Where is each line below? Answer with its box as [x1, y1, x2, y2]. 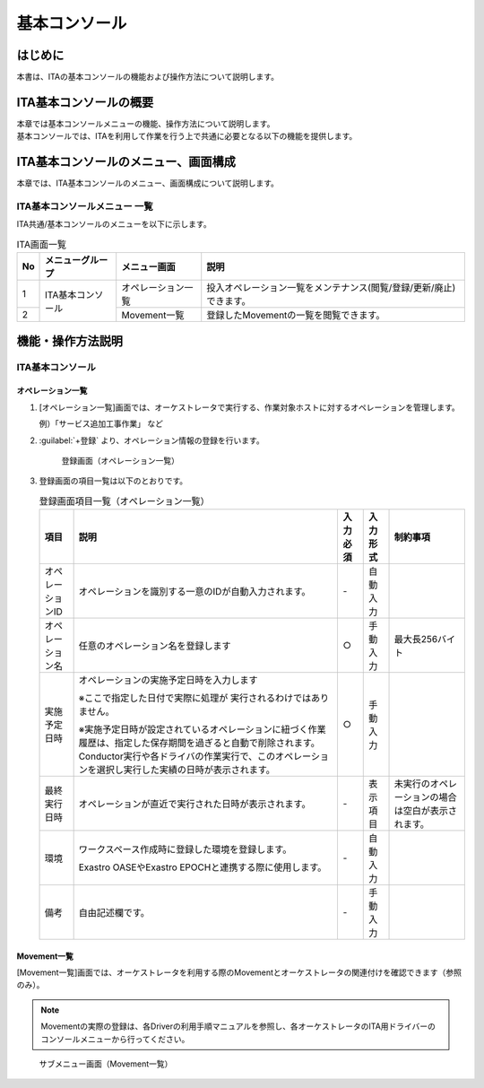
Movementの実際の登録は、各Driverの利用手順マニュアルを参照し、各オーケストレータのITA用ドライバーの [40, 1021, 436, 1031]
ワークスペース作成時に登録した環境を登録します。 [78, 843, 292, 856]
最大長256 [393, 633, 438, 646]
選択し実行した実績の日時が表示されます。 [96, 763, 275, 776]
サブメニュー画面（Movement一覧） [39, 1058, 173, 1069]
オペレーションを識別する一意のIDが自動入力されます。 [78, 586, 311, 598]
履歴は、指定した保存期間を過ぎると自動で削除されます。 [78, 736, 320, 749]
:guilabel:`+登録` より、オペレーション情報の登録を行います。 [39, 435, 264, 446]
